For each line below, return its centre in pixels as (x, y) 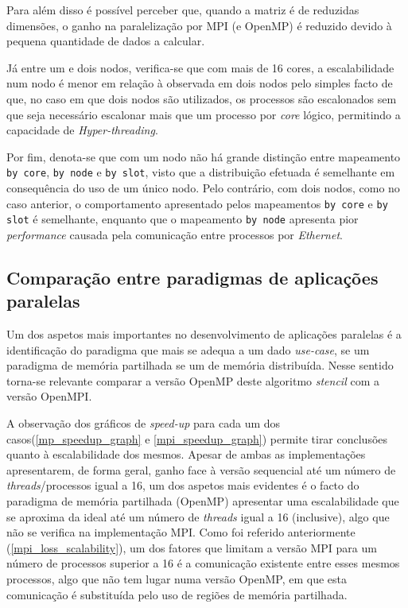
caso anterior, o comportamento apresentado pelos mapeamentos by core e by (197, 203)
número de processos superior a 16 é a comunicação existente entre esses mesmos (203, 563)
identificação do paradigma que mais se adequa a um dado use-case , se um (188, 349)
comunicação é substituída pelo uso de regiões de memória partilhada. (177, 594)
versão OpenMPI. (49, 396)
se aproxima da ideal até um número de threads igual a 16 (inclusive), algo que (198, 516)
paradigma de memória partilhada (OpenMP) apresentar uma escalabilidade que (203, 501)
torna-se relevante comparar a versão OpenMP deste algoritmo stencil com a (193, 380)
